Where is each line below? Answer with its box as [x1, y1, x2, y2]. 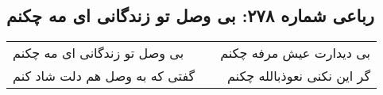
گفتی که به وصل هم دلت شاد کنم [13, 66, 195, 85]
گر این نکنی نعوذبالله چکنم [226, 66, 371, 85]
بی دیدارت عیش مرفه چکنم [220, 44, 371, 63]
